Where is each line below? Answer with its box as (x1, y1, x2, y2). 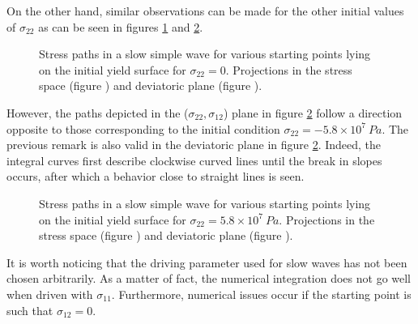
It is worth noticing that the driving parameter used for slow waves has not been (6, 254, 407, 271)
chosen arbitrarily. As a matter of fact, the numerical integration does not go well (6, 270, 412, 287)
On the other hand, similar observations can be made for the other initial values (6, 2, 404, 19)
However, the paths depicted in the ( (6, 104, 189, 121)
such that (6, 301, 53, 318)
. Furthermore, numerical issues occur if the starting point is (111, 285, 412, 302)
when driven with (6, 285, 93, 302)
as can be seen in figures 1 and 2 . (38, 18, 203, 35)
